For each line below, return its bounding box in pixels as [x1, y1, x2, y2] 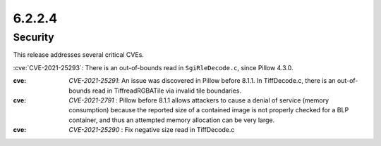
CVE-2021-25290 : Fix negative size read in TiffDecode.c [68, 126, 235, 134]
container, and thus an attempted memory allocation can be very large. [68, 116, 275, 124]
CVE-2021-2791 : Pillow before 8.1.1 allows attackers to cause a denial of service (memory [68, 95, 329, 105]
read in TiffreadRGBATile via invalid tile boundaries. [92, 86, 242, 95]
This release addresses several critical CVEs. [13, 51, 145, 59]
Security [13, 31, 54, 44]
